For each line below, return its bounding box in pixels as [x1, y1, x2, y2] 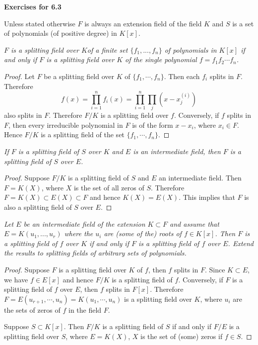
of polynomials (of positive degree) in [4, 28, 117, 38]
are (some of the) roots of [104, 228, 182, 239]
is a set [232, 18, 254, 28]
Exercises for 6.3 [4, 1, 62, 11]
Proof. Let [4, 71, 35, 81]
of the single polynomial [125, 54, 197, 65]
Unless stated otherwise [4, 18, 75, 28]
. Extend [228, 238, 254, 248]
